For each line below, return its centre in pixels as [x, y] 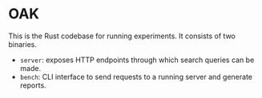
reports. [33, 85]
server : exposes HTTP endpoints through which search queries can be [137, 60]
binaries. [23, 44]
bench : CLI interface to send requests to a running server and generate [136, 76]
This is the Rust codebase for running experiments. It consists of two [122, 36]
